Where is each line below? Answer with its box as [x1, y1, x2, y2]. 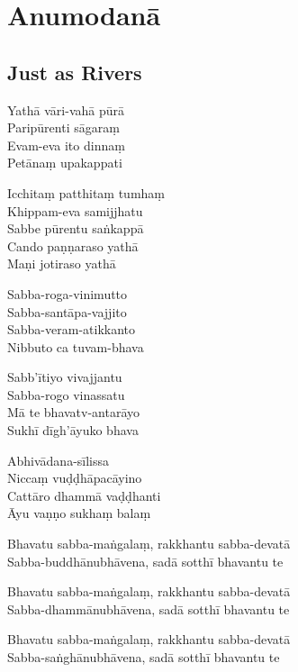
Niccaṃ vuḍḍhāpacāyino [7, 468, 142, 487]
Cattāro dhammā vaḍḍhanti [7, 486, 161, 504]
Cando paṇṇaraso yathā [7, 236, 139, 255]
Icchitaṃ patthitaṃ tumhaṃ [7, 183, 165, 202]
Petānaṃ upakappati [7, 153, 122, 172]
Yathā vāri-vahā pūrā [7, 100, 124, 119]
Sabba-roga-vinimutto [7, 284, 128, 303]
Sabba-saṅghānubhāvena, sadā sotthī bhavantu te [7, 648, 280, 667]
